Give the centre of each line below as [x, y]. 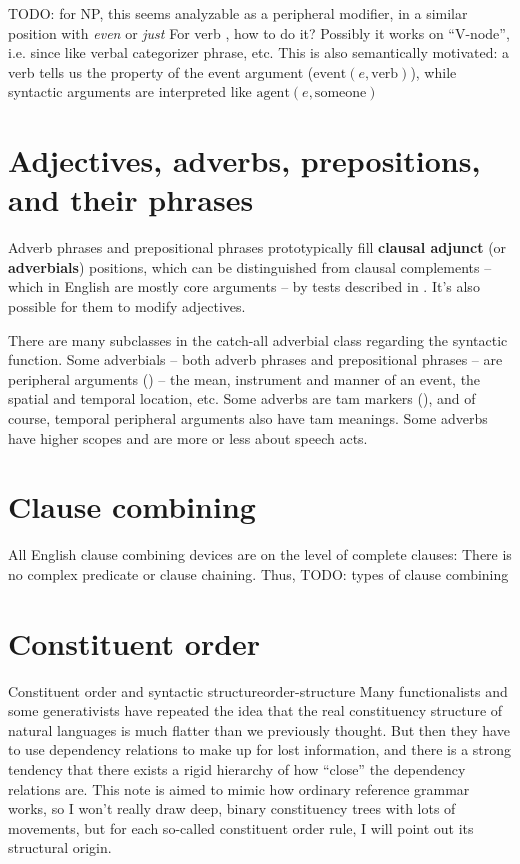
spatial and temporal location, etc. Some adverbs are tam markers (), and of [242, 398]
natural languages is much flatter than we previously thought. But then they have [259, 729]
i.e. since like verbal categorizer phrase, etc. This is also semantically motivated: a [259, 52]
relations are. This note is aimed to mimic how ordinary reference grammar [239, 788]
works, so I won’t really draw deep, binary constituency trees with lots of [232, 808]
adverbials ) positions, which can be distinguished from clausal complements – [250, 266]
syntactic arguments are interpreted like [130, 91]
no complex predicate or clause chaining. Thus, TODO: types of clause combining [258, 573]
